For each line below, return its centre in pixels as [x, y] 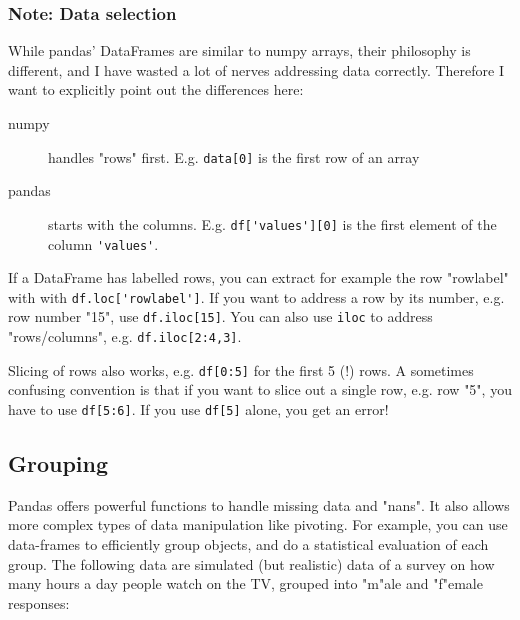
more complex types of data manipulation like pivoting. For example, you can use [258, 524]
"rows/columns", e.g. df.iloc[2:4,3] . [125, 336]
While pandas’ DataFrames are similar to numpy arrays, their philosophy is [239, 50]
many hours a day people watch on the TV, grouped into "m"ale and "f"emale [245, 583]
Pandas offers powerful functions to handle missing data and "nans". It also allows [259, 504]
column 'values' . [103, 243]
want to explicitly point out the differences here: [156, 89]
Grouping [58, 463]
